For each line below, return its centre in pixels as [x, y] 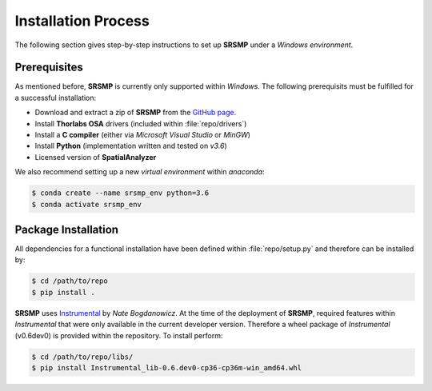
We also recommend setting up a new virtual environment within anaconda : [140, 172]
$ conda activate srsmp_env [86, 204]
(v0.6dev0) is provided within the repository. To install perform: [119, 335]
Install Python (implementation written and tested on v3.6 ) [131, 146]
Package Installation [67, 229]
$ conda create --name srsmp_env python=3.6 [120, 193]
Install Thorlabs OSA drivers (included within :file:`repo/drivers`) [141, 123]
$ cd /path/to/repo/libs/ [82, 357]
